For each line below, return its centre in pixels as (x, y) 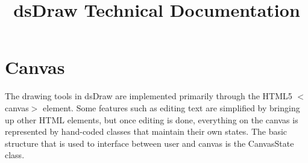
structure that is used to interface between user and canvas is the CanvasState (149, 143)
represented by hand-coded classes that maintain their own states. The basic (146, 131)
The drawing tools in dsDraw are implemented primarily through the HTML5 (149, 96)
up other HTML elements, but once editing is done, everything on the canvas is (152, 119)
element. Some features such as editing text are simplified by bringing (171, 107)
